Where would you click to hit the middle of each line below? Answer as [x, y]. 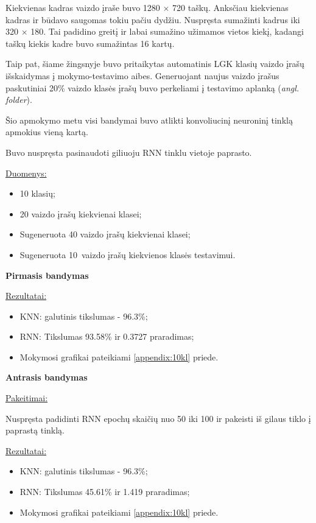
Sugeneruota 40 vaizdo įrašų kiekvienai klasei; [105, 234]
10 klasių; [37, 193]
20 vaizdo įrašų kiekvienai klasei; [81, 213]
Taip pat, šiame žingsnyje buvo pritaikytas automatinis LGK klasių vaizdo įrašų [155, 64]
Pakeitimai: [27, 398]
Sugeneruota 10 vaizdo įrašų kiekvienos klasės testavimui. [128, 254]
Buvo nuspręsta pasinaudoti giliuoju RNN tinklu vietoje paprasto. [129, 152]
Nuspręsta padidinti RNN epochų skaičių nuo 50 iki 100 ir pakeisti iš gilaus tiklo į [158, 418]
